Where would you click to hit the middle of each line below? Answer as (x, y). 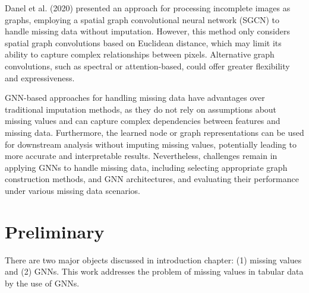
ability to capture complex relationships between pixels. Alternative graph (140, 54)
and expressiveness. (40, 77)
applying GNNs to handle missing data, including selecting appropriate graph (146, 167)
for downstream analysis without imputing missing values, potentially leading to (151, 144)
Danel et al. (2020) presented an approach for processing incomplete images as (148, 8)
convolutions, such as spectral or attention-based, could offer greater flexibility (147, 66)
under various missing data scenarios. (73, 190)
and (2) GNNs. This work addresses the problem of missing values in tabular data (154, 271)
